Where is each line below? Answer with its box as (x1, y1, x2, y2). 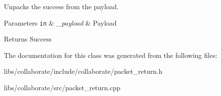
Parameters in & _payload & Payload (4, 17, 117, 27)
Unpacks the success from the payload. (4, 1, 119, 11)
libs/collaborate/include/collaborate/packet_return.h (4, 66, 162, 76)
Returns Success (4, 34, 52, 44)
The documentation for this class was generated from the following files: (4, 50, 218, 60)
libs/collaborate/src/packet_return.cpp (4, 82, 121, 93)
